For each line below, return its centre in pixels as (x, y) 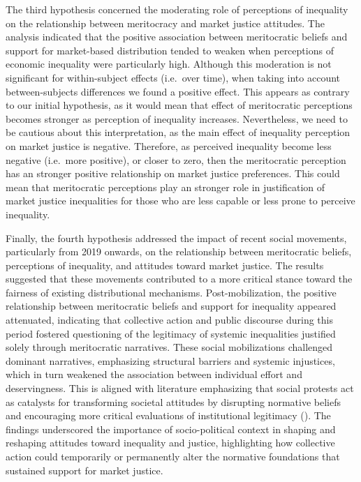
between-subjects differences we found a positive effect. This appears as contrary (178, 91)
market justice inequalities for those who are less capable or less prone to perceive (180, 201)
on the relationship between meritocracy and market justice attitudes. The (165, 23)
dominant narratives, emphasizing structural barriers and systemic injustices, (170, 360)
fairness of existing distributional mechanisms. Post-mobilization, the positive (171, 292)
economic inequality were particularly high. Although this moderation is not (169, 64)
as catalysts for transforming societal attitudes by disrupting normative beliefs (173, 401)
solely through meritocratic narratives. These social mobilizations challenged (169, 347)
